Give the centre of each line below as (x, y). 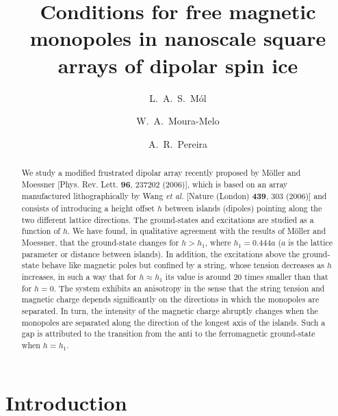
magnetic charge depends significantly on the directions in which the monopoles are (170, 299)
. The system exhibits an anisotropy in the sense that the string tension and (189, 288)
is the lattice (311, 243)
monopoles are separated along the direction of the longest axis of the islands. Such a (173, 322)
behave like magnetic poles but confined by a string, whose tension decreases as (183, 265)
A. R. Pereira (178, 143)
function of (41, 231)
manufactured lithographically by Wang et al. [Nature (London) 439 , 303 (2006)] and (174, 196)
